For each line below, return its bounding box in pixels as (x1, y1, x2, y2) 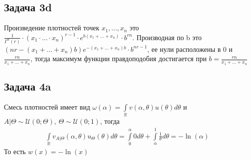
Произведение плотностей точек (4, 23, 100, 33)
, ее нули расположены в (147, 44, 221, 54)
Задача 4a (4, 78, 51, 93)
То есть (4, 146, 26, 156)
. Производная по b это (132, 32, 202, 42)
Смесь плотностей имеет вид (4, 101, 90, 112)
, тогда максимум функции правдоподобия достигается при (30, 53, 207, 64)
